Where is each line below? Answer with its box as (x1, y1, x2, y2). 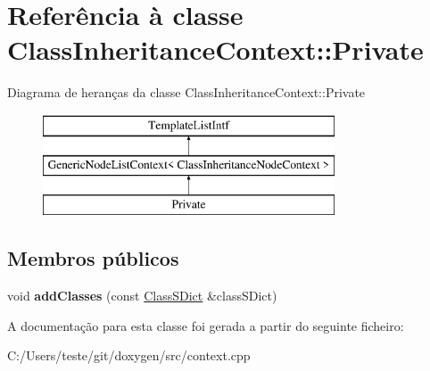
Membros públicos (7, 244, 179, 272)
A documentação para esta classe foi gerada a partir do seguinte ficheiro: (7, 316, 404, 334)
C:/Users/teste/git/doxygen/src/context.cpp (7, 346, 251, 365)
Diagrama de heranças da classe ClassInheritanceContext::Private (7, 83, 366, 102)
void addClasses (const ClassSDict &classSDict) (7, 286, 277, 305)
